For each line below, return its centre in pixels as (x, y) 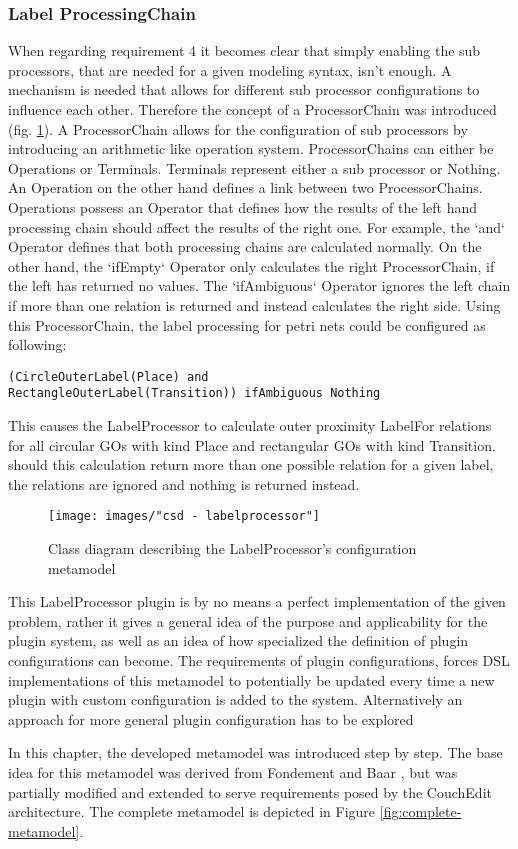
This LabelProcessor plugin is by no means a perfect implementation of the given (257, 601)
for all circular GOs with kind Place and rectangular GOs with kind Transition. (252, 444)
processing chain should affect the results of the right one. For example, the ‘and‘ (256, 226)
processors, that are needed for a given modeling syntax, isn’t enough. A (230, 69)
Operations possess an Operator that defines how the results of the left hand (242, 206)
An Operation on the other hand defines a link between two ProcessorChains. (245, 187)
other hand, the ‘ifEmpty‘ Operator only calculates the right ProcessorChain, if (251, 265)
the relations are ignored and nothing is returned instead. (184, 483)
